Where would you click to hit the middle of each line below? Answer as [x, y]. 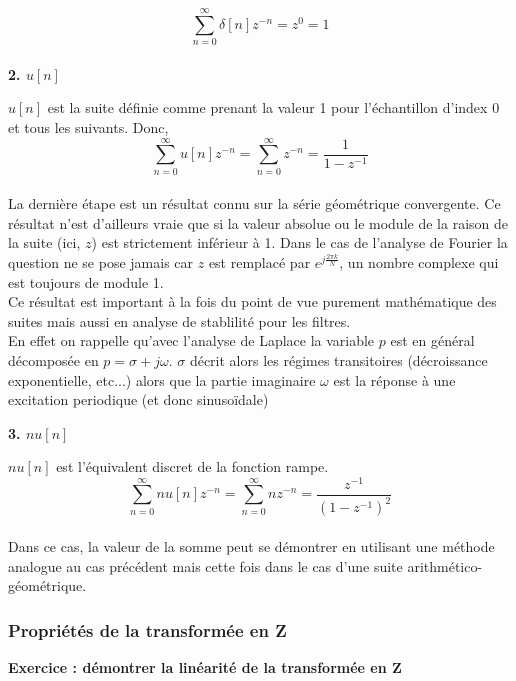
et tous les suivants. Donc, [88, 126]
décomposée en [53, 359]
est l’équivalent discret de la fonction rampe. [192, 466]
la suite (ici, [44, 242]
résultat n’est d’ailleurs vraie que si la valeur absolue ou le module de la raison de [258, 222]
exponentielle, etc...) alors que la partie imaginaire [162, 379]
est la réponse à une [394, 379]
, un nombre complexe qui [419, 262]
